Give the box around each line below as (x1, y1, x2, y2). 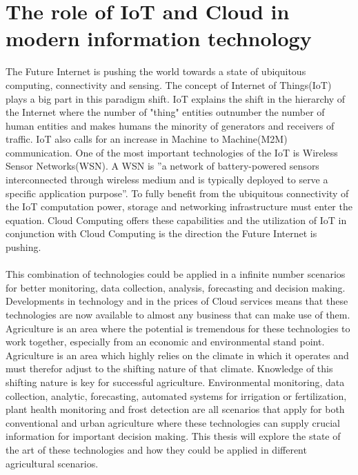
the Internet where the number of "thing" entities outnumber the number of (6, 105, 325, 119)
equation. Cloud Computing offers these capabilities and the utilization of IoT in (6, 212, 347, 227)
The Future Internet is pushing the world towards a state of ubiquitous (6, 64, 306, 79)
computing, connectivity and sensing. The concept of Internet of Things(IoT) (6, 77, 332, 92)
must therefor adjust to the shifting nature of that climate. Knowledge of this (6, 361, 333, 376)
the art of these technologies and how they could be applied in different (6, 442, 307, 456)
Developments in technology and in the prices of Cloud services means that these (6, 294, 348, 308)
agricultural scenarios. (6, 456, 99, 470)
